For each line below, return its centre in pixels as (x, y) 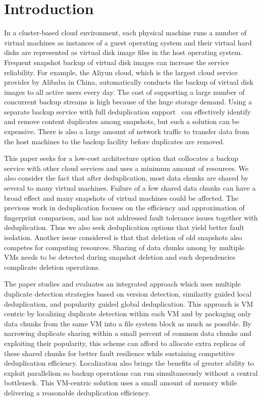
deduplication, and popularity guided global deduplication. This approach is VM (129, 303)
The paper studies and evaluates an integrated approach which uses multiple (122, 284)
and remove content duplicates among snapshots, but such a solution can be (122, 121)
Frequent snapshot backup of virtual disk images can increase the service (117, 62)
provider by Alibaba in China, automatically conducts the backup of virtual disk (129, 82)
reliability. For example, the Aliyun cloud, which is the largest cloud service (121, 72)
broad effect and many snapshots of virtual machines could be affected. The (121, 197)
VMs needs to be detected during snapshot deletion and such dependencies (120, 257)
